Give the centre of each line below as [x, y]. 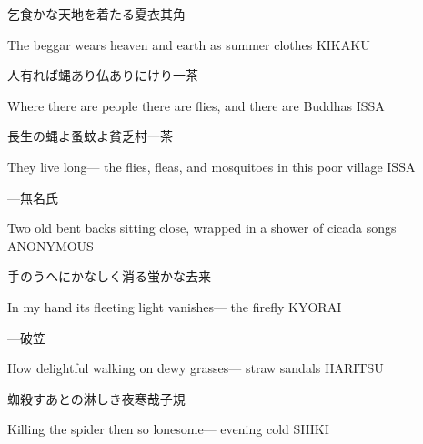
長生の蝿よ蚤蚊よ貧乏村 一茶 [90, 136]
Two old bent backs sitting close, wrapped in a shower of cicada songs [202, 228]
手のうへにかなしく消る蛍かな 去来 [109, 276]
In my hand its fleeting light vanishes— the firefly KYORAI [175, 306]
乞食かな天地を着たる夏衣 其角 [96, 14]
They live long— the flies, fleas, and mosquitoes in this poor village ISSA [211, 166]
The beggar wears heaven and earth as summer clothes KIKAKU [189, 44]
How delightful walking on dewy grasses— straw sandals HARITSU [196, 368]
